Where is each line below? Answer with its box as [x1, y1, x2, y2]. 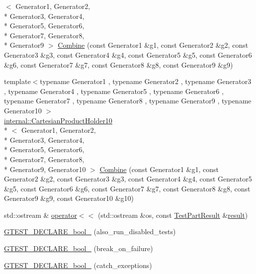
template [4, 76, 31, 87]
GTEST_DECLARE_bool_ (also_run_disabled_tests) [4, 226, 176, 237]
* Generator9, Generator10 [4, 164, 86, 174]
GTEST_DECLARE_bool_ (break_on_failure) [4, 243, 153, 254]
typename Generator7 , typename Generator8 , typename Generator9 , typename [4, 95, 252, 106]
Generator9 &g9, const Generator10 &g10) [4, 193, 134, 203]
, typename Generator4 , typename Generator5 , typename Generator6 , [4, 86, 224, 96]
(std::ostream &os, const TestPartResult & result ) [97, 209, 248, 220]
